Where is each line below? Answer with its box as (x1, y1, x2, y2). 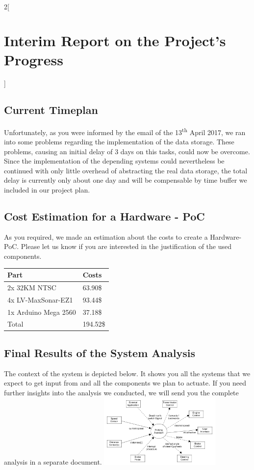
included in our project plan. (4, 184, 90, 194)
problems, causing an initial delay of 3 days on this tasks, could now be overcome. (4, 146, 250, 156)
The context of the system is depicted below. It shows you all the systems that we (4, 368, 251, 378)
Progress (4, 49, 63, 69)
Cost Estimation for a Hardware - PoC (4, 208, 205, 223)
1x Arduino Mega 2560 (7, 306, 76, 317)
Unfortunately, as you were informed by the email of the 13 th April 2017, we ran (4, 125, 246, 137)
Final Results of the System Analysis (4, 345, 195, 360)
